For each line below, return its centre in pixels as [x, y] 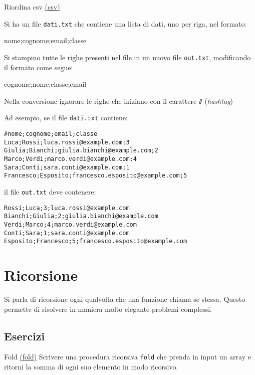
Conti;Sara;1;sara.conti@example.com [67, 233]
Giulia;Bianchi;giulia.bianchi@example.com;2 [81, 151]
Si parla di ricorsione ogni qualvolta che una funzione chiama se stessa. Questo [125, 299]
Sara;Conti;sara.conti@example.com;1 [67, 167]
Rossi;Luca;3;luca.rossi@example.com [67, 208]
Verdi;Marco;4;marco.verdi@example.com [70, 224]
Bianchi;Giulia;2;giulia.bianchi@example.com [81, 216]
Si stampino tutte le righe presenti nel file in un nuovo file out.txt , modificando [127, 57]
